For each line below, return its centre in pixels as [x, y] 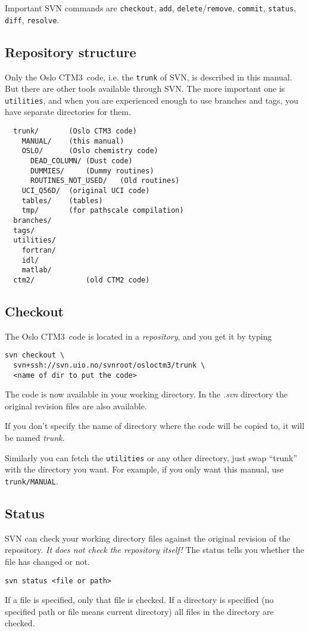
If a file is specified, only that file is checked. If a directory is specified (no [139, 600]
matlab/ [37, 270]
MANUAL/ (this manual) [73, 141]
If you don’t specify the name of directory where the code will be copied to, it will [155, 426]
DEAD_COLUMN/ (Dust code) [81, 161]
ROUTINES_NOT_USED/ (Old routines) [105, 181]
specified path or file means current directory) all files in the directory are [139, 611]
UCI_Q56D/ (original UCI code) [86, 190]
